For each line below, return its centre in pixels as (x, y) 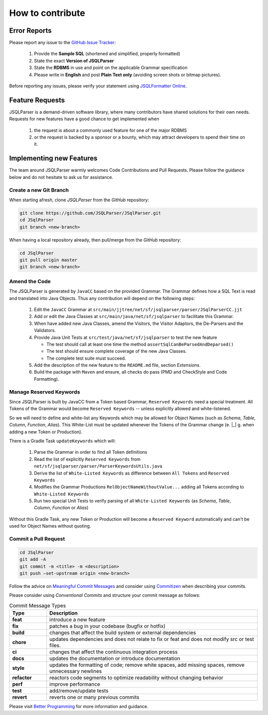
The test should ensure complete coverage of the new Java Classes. (117, 351)
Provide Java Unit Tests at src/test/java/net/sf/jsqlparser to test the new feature (126, 337)
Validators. (45, 330)
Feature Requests (37, 100)
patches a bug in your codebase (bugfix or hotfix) (107, 626)
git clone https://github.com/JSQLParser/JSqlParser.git (90, 213)
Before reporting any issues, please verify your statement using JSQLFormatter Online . (98, 86)
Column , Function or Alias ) (61, 508)
